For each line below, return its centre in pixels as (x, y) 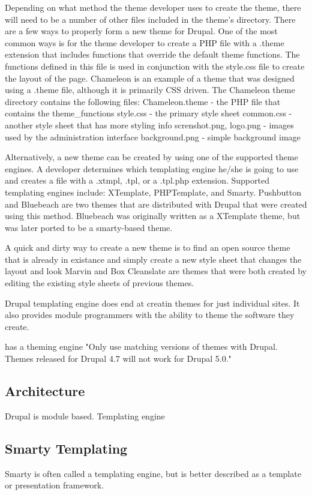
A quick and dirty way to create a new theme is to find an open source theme (148, 247)
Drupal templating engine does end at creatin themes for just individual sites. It (152, 303)
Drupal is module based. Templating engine (85, 415)
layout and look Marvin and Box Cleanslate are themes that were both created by (156, 271)
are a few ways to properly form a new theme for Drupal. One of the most (141, 31)
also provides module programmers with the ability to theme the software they (150, 315)
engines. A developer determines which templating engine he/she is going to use (152, 168)
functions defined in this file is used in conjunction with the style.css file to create (155, 66)
